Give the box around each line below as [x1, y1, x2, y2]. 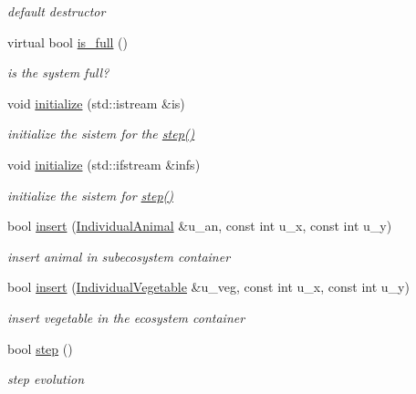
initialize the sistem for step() [7, 185, 173, 204]
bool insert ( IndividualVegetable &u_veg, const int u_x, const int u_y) [7, 277, 410, 296]
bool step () [7, 338, 73, 358]
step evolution [7, 369, 85, 389]
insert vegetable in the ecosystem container [7, 307, 245, 327]
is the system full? [7, 63, 109, 82]
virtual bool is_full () [7, 32, 129, 51]
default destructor [7, 2, 106, 20]
